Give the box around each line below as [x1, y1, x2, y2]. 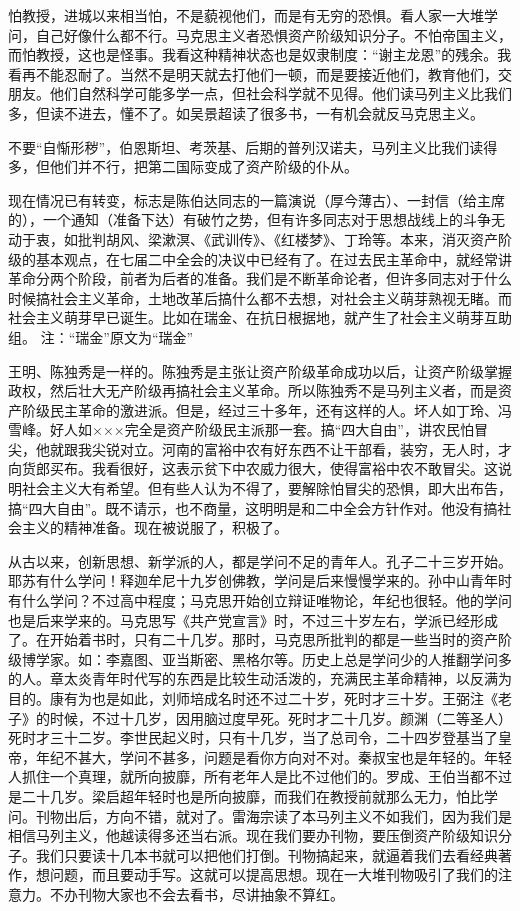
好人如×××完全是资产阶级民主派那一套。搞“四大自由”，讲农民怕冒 [49, 419, 488, 440]
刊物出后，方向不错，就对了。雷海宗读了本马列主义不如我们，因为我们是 [35, 805, 512, 826]
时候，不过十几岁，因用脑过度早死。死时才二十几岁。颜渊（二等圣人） [49, 707, 512, 728]
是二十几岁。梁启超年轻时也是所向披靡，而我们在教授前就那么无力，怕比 [8, 785, 484, 806]
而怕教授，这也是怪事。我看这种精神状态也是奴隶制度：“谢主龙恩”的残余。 [8, 44, 498, 65]
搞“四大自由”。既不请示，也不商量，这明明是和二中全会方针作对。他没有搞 [8, 497, 498, 518]
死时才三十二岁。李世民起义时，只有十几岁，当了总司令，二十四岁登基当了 [8, 727, 498, 748]
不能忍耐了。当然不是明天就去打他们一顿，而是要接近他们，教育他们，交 [35, 63, 512, 84]
